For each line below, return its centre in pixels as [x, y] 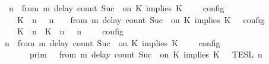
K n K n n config [70, 31]
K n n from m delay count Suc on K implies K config [141, 19]
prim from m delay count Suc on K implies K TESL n [146, 54]
